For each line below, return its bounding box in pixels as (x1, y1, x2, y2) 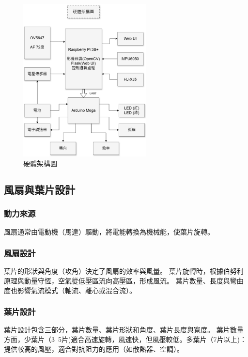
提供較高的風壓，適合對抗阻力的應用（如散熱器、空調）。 (4, 343, 184, 354)
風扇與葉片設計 (4, 182, 75, 197)
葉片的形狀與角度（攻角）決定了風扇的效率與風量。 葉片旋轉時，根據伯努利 (4, 266, 244, 276)
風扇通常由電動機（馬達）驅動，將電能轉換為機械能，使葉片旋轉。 (4, 226, 214, 236)
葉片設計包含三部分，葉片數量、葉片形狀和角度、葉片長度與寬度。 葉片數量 (4, 325, 244, 335)
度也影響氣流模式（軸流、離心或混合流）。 (4, 285, 136, 295)
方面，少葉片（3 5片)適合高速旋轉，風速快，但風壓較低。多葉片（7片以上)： (4, 334, 247, 344)
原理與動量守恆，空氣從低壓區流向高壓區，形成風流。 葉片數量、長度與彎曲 (4, 275, 244, 285)
